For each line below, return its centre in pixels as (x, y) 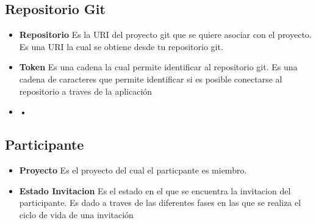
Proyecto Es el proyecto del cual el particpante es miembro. (133, 170)
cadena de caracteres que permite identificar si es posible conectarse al (151, 79)
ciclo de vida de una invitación (76, 214)
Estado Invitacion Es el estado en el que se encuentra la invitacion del (155, 190)
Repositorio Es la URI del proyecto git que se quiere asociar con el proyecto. (165, 35)
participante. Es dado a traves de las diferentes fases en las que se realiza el (160, 203)
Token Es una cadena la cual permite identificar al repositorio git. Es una (158, 67)
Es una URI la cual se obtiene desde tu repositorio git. (121, 46)
